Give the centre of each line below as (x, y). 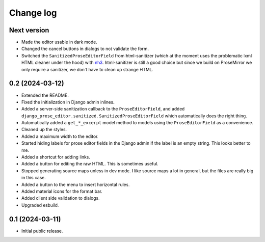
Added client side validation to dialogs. (61, 198)
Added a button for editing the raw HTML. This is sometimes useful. (90, 164)
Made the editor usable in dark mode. (59, 42)
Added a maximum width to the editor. (60, 136)
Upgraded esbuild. (40, 205)
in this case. (34, 178)
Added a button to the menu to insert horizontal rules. (76, 185)
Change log (33, 13)
